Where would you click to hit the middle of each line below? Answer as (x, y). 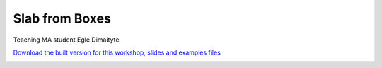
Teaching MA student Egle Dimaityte (66, 40)
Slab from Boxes (62, 18)
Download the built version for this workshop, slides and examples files (117, 52)
